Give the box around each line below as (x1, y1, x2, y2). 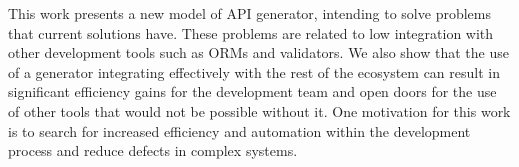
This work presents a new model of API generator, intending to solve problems (8, 3, 491, 23)
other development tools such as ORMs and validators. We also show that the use (8, 42, 509, 63)
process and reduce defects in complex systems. (8, 140, 298, 161)
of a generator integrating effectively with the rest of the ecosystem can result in (8, 61, 501, 82)
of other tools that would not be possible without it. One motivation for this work (8, 100, 511, 121)
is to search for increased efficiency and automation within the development (8, 120, 471, 141)
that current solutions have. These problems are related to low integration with (8, 22, 494, 43)
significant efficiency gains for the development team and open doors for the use (8, 81, 497, 102)
